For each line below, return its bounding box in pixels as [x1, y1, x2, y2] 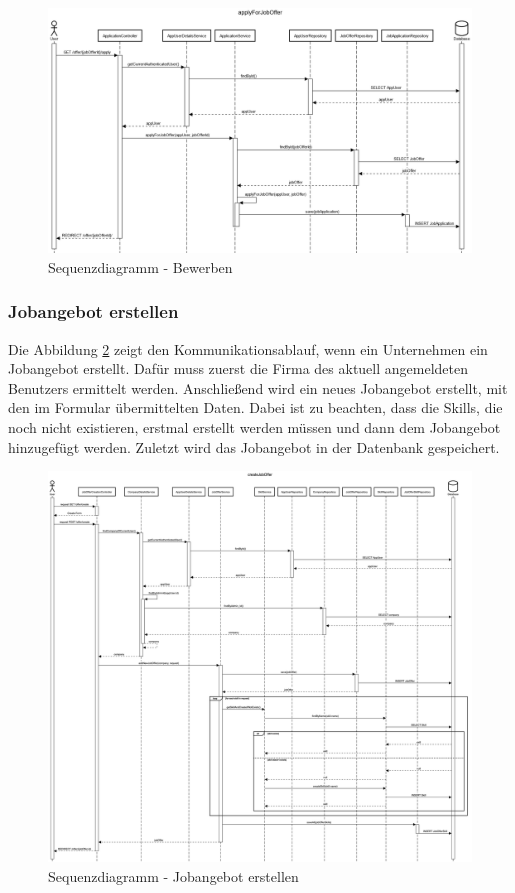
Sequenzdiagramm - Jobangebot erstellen [48, 865, 299, 886]
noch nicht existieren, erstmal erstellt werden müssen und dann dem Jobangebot [8, 416, 501, 437]
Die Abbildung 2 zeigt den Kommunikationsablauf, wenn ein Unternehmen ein [8, 338, 488, 359]
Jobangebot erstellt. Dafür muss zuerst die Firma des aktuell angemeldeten [8, 358, 468, 379]
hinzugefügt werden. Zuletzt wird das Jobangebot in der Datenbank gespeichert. [8, 436, 500, 457]
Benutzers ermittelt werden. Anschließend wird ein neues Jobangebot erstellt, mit [8, 377, 508, 398]
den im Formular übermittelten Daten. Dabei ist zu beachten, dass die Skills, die [8, 397, 503, 418]
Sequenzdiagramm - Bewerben [48, 256, 233, 277]
